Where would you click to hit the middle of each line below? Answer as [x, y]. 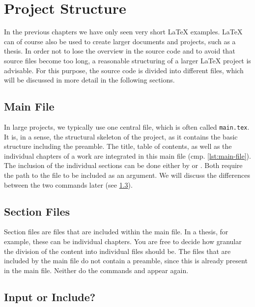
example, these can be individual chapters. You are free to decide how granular [123, 241]
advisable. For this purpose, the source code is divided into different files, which [124, 70]
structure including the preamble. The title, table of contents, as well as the [118, 146]
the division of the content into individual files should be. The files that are [117, 251]
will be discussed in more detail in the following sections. [89, 80]
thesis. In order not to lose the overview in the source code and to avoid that [120, 51]
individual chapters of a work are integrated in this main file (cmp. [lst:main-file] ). [127, 155]
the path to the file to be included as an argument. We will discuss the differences [127, 175]
